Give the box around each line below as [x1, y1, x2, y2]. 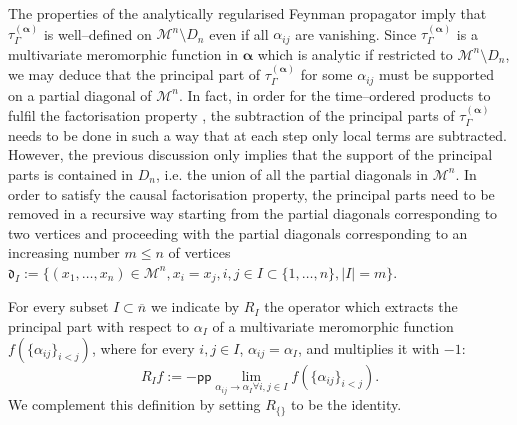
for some [300, 64, 353, 85]
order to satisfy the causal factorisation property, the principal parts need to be [8, 183, 495, 204]
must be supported [379, 64, 494, 85]
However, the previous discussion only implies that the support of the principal [8, 144, 493, 165]
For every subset [8, 296, 109, 317]
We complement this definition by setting [8, 394, 261, 415]
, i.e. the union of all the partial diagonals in [155, 163, 428, 184]
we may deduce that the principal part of [8, 64, 261, 85]
